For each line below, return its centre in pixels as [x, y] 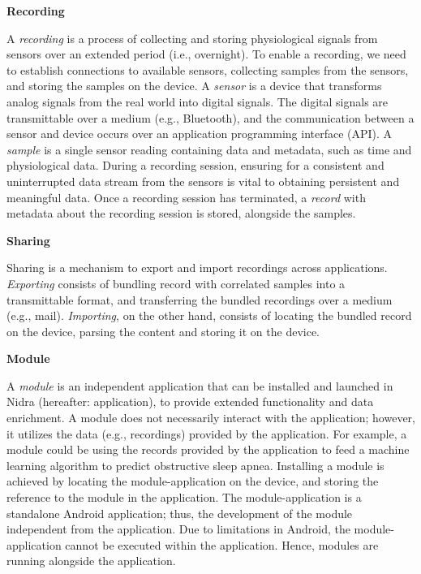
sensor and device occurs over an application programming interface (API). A [200, 134]
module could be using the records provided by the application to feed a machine [208, 449]
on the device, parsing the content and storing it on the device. [163, 331]
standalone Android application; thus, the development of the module [180, 513]
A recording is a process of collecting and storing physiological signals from [192, 38]
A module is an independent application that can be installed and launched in [200, 385]
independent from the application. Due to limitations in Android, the [178, 529]
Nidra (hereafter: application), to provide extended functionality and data [190, 401]
